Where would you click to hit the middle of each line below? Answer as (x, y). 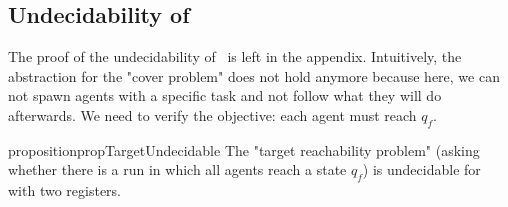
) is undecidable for (421, 169)
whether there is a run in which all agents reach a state (177, 169)
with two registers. (64, 190)
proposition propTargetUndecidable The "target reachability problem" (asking (244, 149)
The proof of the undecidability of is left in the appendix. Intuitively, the (235, 56)
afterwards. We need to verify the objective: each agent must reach (212, 114)
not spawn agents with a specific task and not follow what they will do (225, 95)
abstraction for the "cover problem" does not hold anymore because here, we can (254, 75)
